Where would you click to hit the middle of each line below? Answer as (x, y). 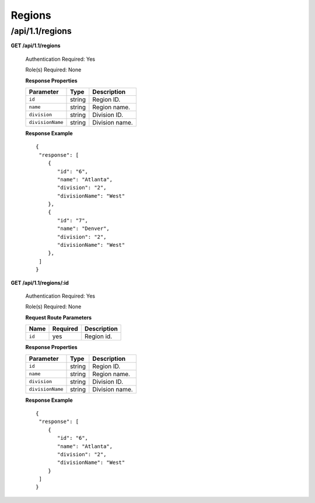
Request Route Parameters (59, 317)
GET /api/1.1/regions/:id (40, 282)
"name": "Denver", (84, 229)
